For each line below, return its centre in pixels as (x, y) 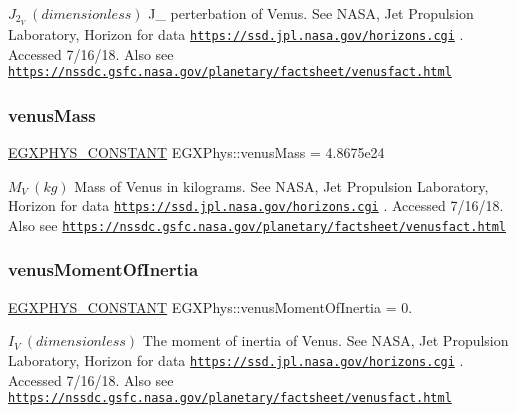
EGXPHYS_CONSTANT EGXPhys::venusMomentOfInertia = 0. (210, 306)
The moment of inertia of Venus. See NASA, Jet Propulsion (325, 340)
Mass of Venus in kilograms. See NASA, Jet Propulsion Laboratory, (281, 185)
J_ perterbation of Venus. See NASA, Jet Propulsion (311, 13)
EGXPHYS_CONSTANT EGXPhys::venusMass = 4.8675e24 (196, 151)
